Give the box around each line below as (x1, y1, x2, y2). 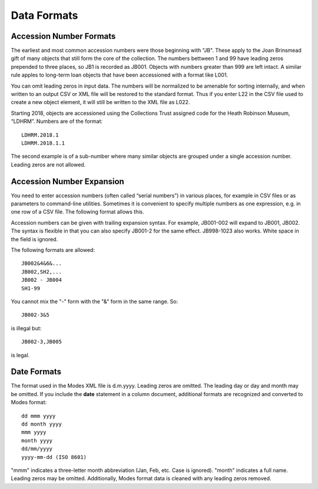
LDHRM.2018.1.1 (21, 139, 65, 147)
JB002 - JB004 (21, 277, 62, 284)
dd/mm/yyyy (21, 445, 53, 453)
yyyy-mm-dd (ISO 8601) (21, 454, 87, 460)
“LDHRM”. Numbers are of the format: (11, 118, 103, 125)
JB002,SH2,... (21, 268, 62, 275)
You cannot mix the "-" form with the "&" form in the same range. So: (11, 298, 178, 305)
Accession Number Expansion (11, 177, 125, 187)
